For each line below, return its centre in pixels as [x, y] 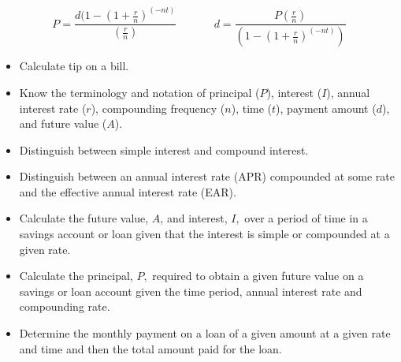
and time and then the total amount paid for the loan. [150, 348]
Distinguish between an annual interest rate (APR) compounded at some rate [207, 176]
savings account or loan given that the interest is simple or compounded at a [204, 234]
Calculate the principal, [76, 276]
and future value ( [63, 123]
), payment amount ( [326, 108]
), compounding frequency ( [158, 108]
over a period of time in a [306, 218]
